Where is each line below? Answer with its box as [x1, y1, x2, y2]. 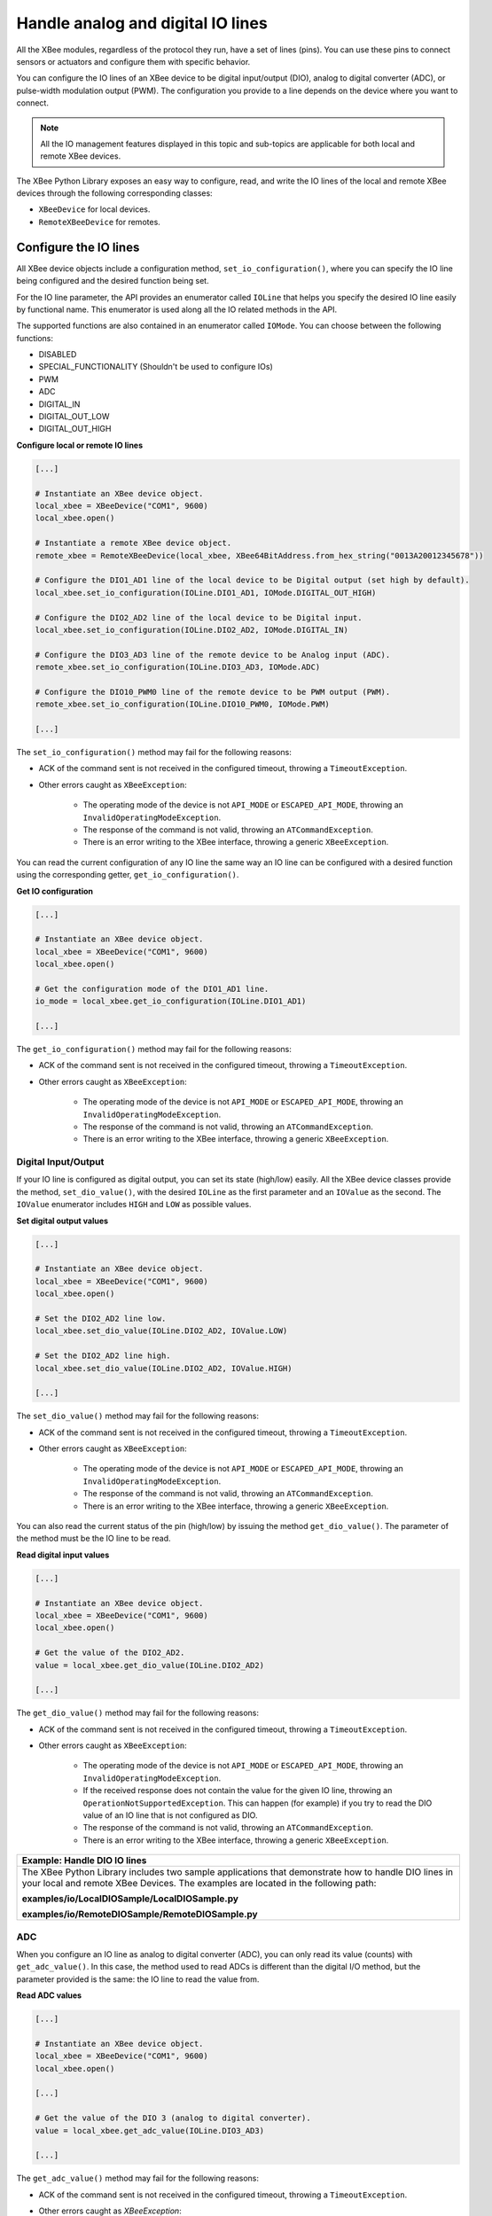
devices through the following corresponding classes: [16, 188, 213, 199]
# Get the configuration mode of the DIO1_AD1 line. [35, 984, 269, 994]
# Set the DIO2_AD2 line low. [35, 1313, 167, 1323]
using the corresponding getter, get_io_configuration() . [16, 870, 239, 880]
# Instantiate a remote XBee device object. [35, 538, 232, 549]
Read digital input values [16, 1549, 110, 1560]
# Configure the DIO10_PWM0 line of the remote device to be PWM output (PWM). [35, 687, 391, 697]
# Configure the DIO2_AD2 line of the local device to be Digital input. [35, 613, 363, 622]
